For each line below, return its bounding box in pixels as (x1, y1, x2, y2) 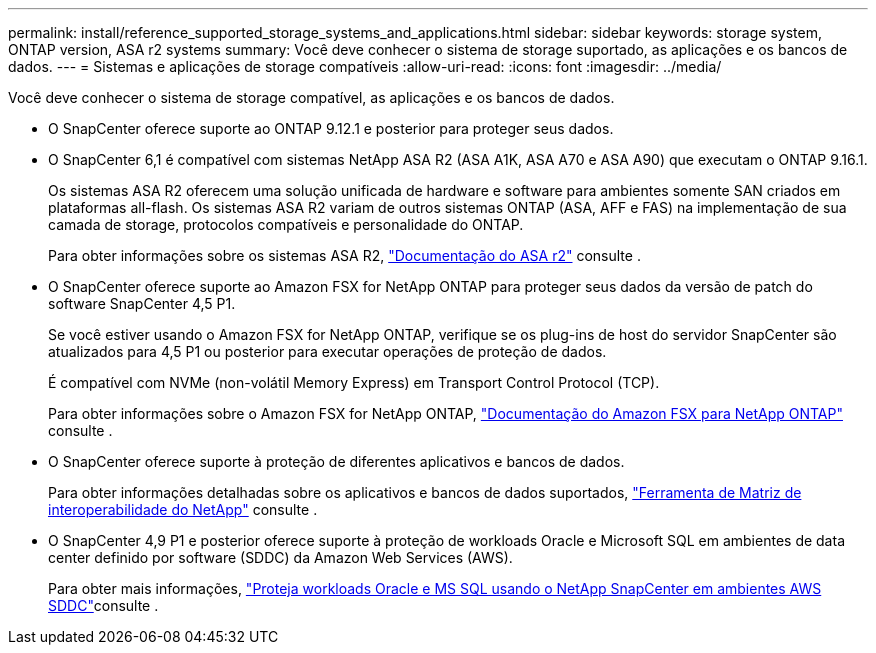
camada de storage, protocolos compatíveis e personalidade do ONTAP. (48, 216, 524, 233)
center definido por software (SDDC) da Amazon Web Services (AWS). (48, 549, 513, 566)
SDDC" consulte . (48, 597, 159, 614)
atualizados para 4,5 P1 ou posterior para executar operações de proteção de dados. (48, 343, 607, 360)
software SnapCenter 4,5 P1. (48, 295, 236, 312)
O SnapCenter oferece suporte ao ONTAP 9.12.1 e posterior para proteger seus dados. (48, 120, 614, 137)
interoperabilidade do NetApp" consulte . (48, 501, 318, 518)
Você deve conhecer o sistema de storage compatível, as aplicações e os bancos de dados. (8, 89, 615, 106)
